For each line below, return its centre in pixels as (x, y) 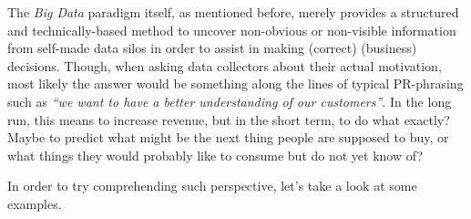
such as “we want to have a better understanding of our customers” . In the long (230, 101)
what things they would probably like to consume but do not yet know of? (215, 155)
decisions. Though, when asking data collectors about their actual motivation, (225, 65)
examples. (35, 203)
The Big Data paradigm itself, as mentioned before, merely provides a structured (233, 12)
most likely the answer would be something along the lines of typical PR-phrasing (235, 83)
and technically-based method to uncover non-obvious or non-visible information (232, 30)
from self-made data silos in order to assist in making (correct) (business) (212, 48)
